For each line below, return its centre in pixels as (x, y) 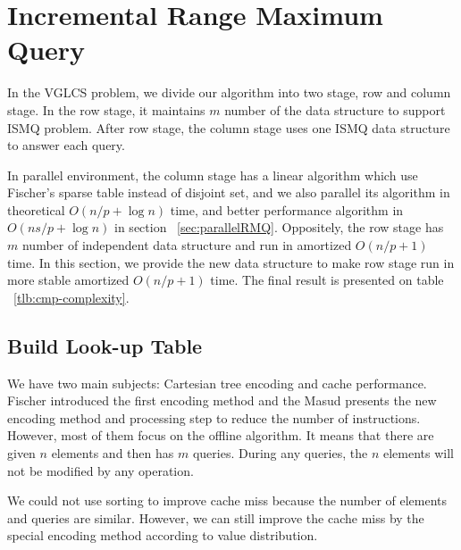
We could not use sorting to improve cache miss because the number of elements (227, 500)
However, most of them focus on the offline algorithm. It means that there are (221, 435)
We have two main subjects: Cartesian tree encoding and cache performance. (217, 383)
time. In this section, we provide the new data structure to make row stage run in (231, 262)
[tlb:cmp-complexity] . (71, 297)
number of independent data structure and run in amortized (187, 245)
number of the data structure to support (335, 109)
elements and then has (113, 453)
